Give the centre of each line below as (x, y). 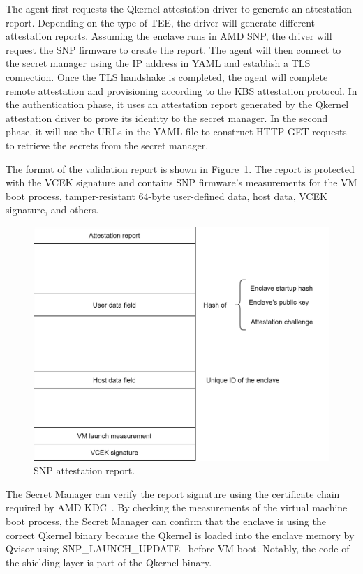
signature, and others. (52, 210)
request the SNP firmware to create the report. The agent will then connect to (173, 49)
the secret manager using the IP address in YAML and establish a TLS (158, 63)
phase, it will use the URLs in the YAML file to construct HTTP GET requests (176, 131)
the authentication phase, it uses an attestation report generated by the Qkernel (177, 104)
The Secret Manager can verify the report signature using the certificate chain (173, 493)
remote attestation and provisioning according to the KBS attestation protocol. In (181, 90)
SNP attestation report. (84, 470)
